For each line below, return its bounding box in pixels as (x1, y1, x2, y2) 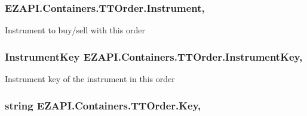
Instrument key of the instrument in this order (5, 73, 175, 85)
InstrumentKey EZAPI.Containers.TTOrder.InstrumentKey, (5, 49, 303, 64)
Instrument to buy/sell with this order (5, 24, 145, 36)
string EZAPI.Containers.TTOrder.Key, (5, 98, 201, 112)
